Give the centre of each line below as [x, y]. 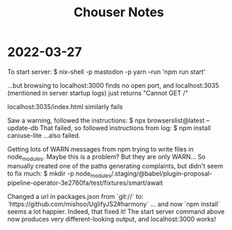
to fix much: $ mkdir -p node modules [59, 174]
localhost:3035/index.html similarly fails [65, 106]
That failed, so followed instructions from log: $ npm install [125, 127]
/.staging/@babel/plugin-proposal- [162, 173]
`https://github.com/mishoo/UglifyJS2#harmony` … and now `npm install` [114, 204]
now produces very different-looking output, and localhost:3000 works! [112, 219]
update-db [23, 127]
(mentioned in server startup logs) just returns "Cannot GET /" [98, 93]
